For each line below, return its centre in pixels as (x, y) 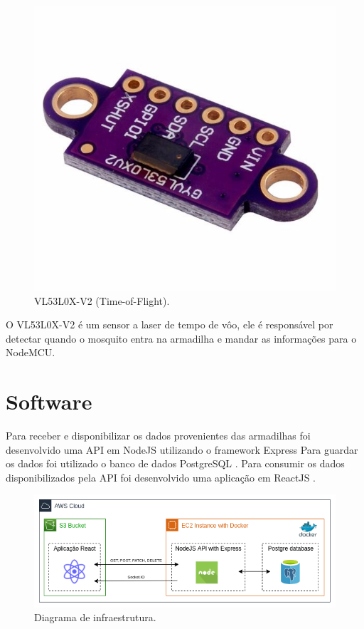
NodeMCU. (31, 352)
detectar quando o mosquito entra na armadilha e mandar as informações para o (181, 338)
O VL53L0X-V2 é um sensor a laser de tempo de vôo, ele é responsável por (170, 324)
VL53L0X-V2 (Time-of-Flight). (102, 300)
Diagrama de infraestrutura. (95, 617)
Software (49, 401)
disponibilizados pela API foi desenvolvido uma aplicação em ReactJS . (161, 477)
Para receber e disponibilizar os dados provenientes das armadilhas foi (158, 436)
